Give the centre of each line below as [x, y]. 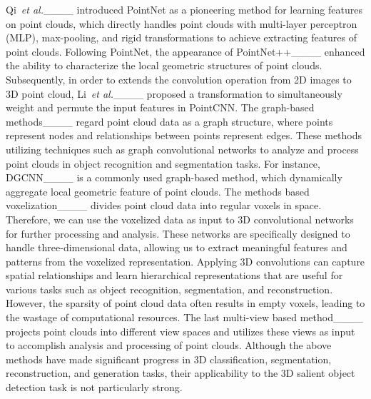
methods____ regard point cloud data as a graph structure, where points [169, 121]
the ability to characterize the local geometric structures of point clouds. [164, 65]
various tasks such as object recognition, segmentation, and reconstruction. [169, 289]
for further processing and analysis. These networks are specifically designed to [178, 233]
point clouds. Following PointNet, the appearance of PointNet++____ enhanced [185, 51]
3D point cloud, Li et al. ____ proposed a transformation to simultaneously [174, 93]
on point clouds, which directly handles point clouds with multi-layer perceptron [182, 23]
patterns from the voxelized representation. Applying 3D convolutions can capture [185, 261]
